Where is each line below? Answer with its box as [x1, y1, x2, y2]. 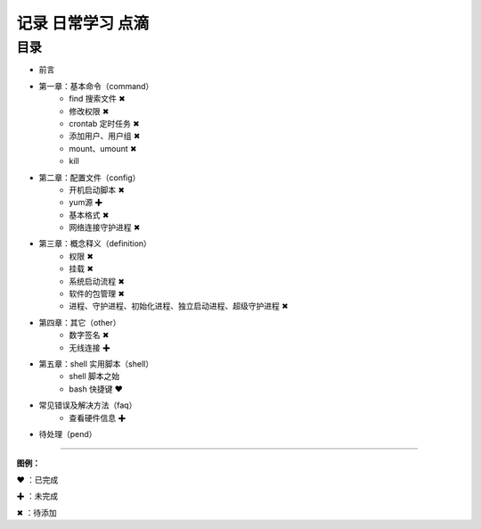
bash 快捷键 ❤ [69, 384, 124, 394]
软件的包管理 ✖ [69, 288, 125, 299]
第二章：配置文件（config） [38, 172, 141, 183]
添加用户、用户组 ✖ [69, 130, 141, 142]
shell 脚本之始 [69, 371, 120, 382]
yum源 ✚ [69, 197, 103, 208]
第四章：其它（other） [38, 317, 121, 327]
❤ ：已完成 [16, 474, 59, 485]
